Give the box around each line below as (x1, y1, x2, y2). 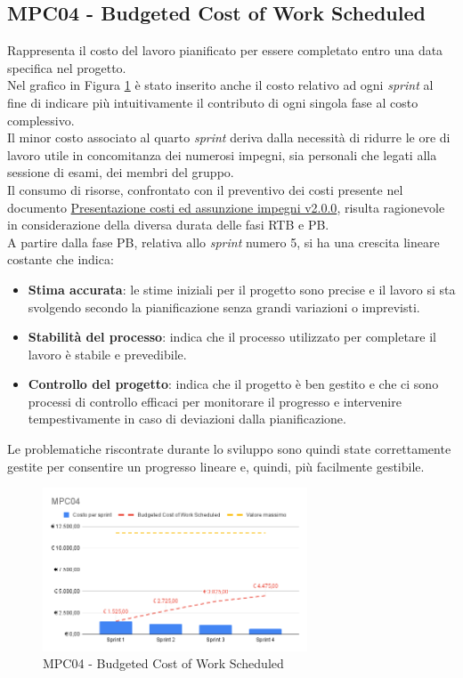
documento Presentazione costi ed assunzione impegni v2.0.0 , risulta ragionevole (7, 198, 445, 216)
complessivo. (7, 110, 75, 129)
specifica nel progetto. (7, 58, 126, 77)
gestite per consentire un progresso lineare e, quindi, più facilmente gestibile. (7, 456, 425, 475)
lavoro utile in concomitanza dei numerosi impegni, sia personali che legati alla (7, 145, 437, 164)
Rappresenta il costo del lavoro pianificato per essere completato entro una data (7, 41, 443, 60)
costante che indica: (7, 250, 114, 269)
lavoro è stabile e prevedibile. (28, 344, 187, 363)
